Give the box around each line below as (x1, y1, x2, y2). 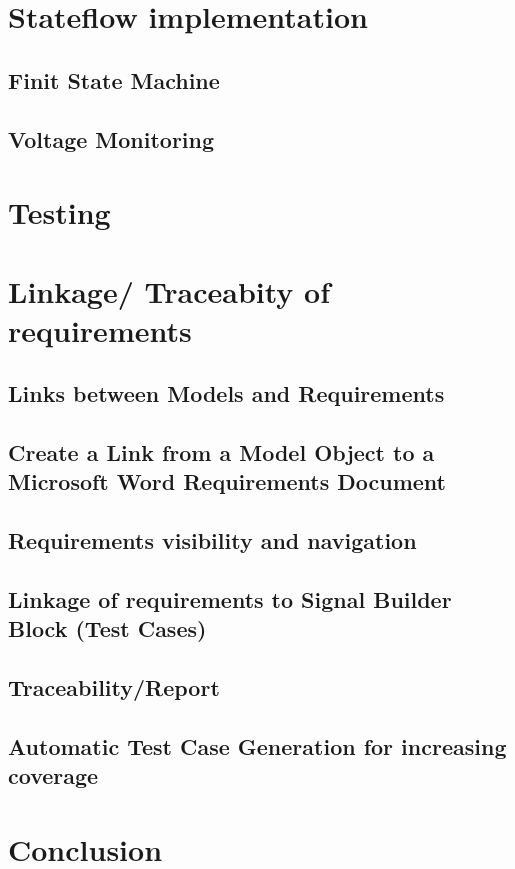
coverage (8, 760, 99, 791)
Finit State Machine (8, 64, 220, 95)
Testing (8, 192, 111, 233)
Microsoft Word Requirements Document (8, 466, 446, 497)
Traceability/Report (8, 672, 220, 703)
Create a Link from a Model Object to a (8, 437, 435, 468)
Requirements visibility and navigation (8, 525, 417, 556)
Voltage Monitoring (8, 123, 215, 154)
